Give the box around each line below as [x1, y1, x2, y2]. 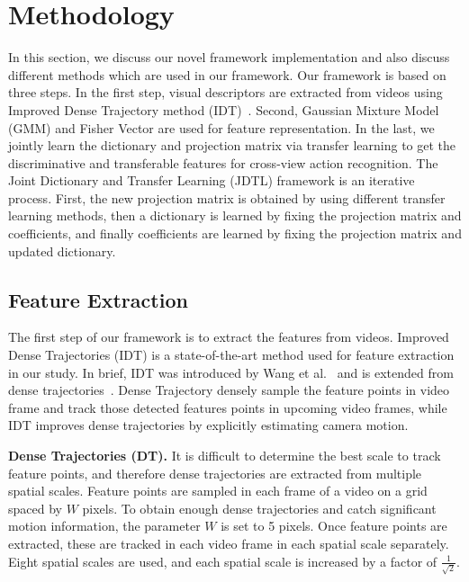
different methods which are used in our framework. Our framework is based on [8, 65, 446, 84]
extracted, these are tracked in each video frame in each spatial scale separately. [8, 533, 449, 552]
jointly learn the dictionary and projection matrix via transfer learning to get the [8, 136, 456, 155]
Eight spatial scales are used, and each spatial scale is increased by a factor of [8, 551, 437, 570]
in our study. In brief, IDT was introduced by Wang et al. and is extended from [8, 363, 454, 381]
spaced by [8, 498, 62, 517]
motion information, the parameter [8, 516, 201, 535]
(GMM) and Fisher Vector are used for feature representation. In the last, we [8, 118, 435, 137]
